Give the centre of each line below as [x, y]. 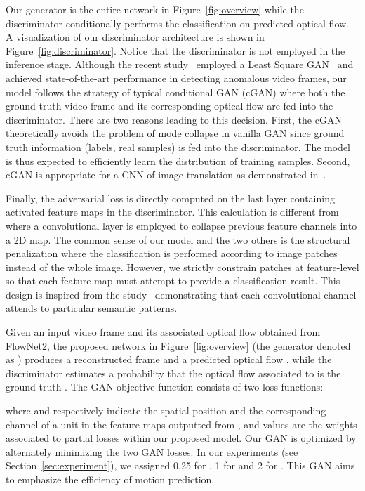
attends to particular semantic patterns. [92, 308]
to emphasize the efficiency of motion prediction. [110, 479]
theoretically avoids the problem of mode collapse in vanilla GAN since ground [175, 133]
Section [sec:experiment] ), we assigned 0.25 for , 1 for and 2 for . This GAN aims [180, 465]
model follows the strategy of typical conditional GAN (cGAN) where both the [175, 92]
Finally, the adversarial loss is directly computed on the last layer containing [170, 198]
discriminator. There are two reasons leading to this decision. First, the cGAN [174, 119]
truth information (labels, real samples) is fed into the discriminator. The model [178, 146]
